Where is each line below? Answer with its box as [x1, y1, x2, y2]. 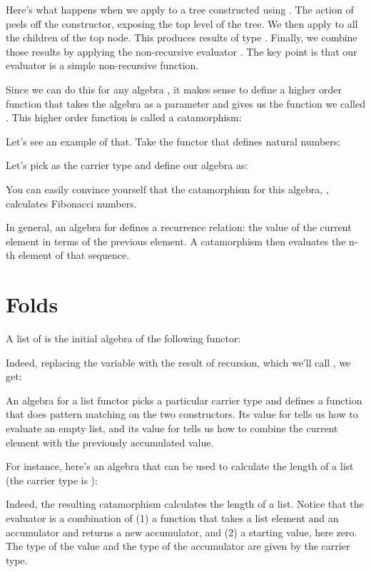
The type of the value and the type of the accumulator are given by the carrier [6, 538, 350, 553]
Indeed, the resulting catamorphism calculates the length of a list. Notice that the [6, 496, 364, 511]
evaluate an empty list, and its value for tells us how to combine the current [6, 421, 338, 435]
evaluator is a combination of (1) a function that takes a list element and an [6, 510, 339, 525]
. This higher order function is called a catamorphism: [6, 110, 242, 125]
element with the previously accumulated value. [6, 434, 214, 449]
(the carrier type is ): [6, 472, 98, 487]
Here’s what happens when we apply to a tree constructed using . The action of [6, 2, 354, 16]
